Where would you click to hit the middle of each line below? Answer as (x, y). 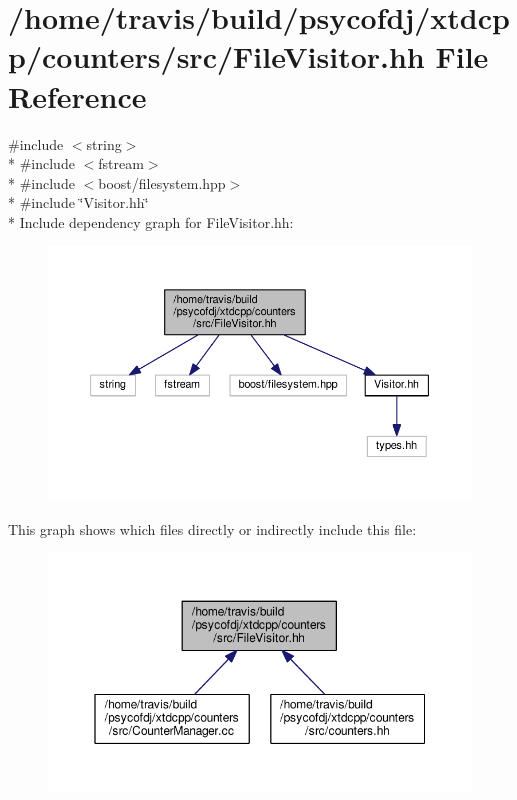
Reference (77, 95)
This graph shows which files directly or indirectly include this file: (212, 528)
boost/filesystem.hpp (162, 182)
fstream (121, 163)
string (104, 143)
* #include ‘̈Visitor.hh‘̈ (78, 202)
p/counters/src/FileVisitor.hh (216, 56)
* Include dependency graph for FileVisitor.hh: (151, 221)
